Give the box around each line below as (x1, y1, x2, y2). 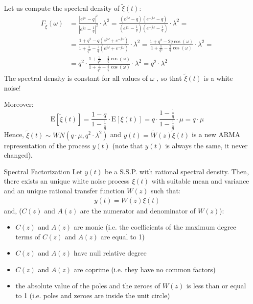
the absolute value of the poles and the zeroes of (15, 281, 161, 291)
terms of (15, 231, 41, 241)
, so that (157, 72, 182, 83)
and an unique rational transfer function (4, 185, 125, 195)
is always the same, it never (165, 140, 248, 150)
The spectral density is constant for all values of (4, 72, 148, 83)
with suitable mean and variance (151, 176, 249, 186)
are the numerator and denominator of (80, 205, 196, 215)
